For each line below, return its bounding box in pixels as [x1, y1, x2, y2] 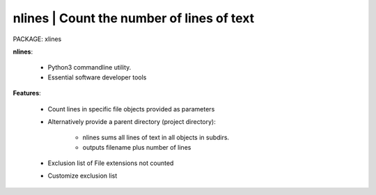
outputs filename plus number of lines [82, 143, 191, 151]
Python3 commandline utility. [47, 63, 132, 72]
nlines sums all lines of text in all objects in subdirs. [82, 133, 230, 142]
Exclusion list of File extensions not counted [47, 159, 174, 167]
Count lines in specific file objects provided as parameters [47, 104, 215, 113]
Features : [13, 89, 41, 97]
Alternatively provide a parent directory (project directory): [47, 117, 216, 125]
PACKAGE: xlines [13, 35, 62, 43]
